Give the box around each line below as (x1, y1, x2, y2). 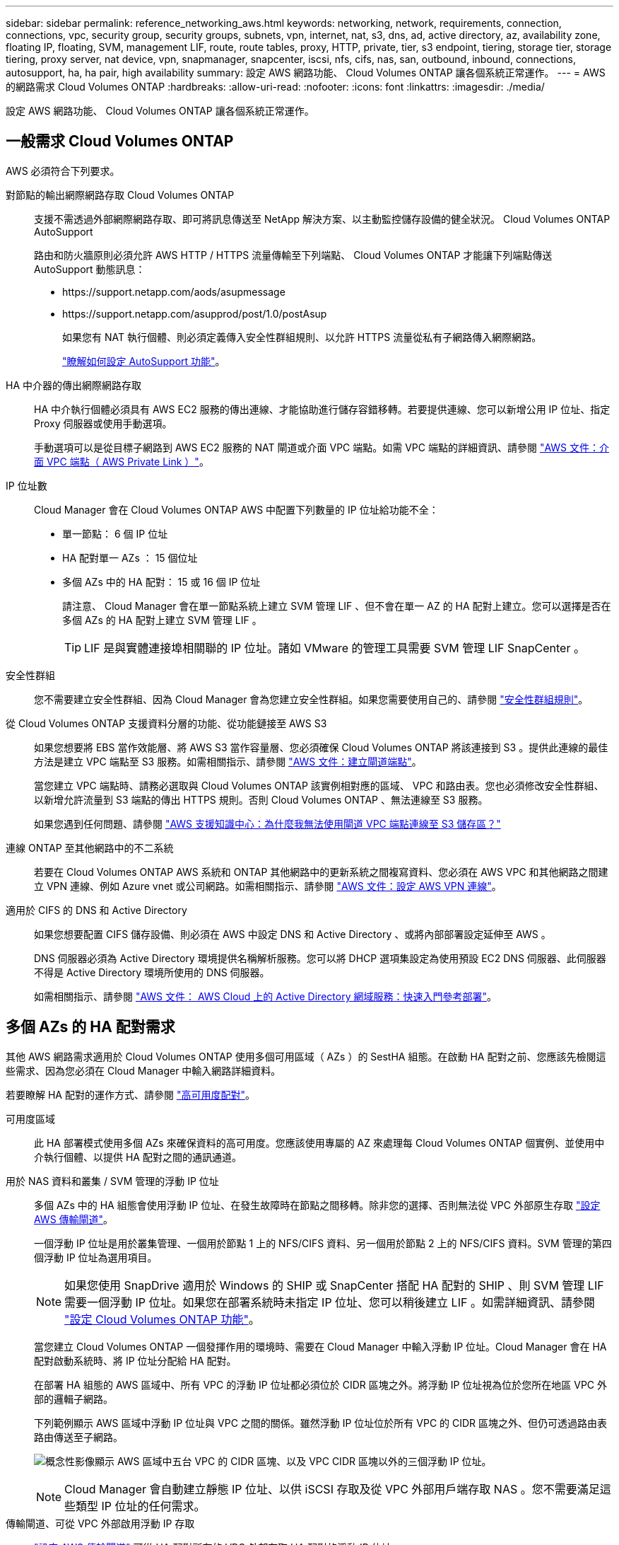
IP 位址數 (6, 479, 47, 492)
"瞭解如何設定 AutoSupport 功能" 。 (62, 354, 225, 367)
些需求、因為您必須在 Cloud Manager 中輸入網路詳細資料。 (6, 1064, 281, 1077)
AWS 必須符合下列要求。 (6, 164, 120, 177)
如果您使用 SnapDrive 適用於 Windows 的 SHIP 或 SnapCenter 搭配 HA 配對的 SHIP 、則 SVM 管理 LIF (64, 1278, 604, 1292)
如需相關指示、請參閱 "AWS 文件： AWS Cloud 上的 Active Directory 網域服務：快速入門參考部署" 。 (34, 990, 497, 1002)
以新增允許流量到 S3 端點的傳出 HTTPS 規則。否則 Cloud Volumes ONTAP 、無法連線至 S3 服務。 (34, 793, 488, 806)
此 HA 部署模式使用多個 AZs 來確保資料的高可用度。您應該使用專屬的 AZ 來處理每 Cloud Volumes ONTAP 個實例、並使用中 (34, 1136, 605, 1149)
